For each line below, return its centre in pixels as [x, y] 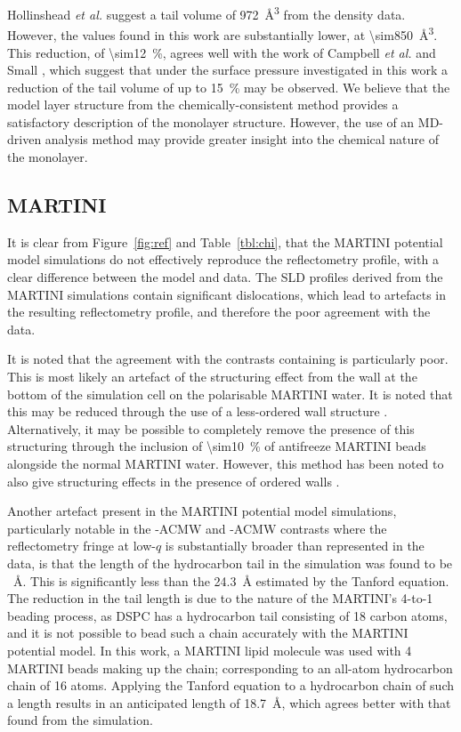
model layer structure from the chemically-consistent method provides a [203, 105]
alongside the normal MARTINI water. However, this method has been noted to [226, 463]
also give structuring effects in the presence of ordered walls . [174, 481]
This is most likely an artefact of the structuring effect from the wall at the [212, 377]
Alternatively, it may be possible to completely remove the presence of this [211, 428]
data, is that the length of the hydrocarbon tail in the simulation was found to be [230, 563]
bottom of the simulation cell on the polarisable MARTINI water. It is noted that [230, 394]
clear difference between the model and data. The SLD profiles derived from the [225, 277]
